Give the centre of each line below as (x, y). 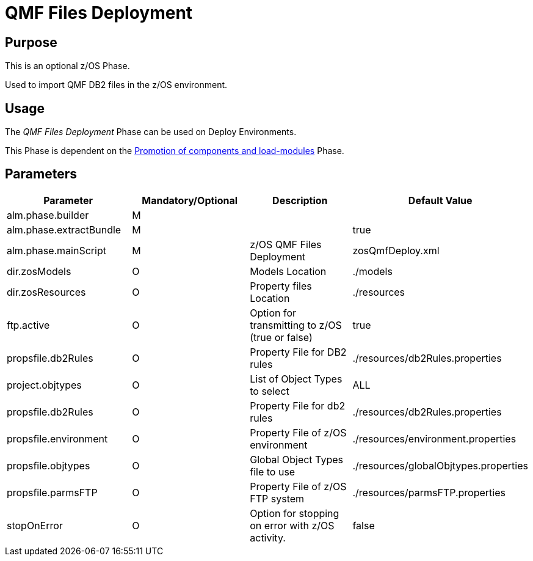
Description (300, 200)
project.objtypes (44, 385)
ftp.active (28, 325)
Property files (281, 286)
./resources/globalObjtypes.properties (440, 465)
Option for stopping (295, 513)
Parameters (41, 174)
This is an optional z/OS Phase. (67, 66)
